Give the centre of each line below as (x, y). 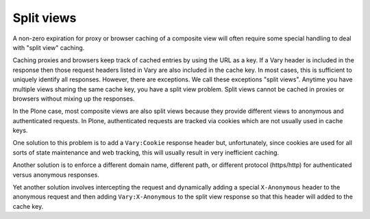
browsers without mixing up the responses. (74, 99)
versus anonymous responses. (56, 175)
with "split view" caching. (49, 47)
